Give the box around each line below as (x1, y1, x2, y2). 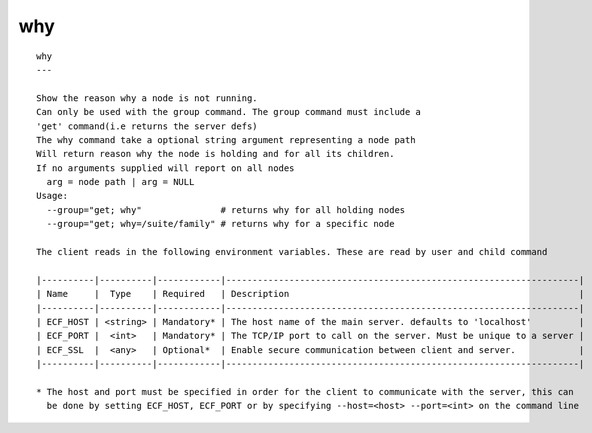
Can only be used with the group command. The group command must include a (36, 106, 422, 118)
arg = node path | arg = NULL (46, 176, 195, 188)
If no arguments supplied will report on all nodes (36, 162, 295, 174)
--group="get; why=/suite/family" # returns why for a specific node (46, 218, 395, 230)
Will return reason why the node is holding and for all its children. (36, 148, 395, 160)
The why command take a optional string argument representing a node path (36, 134, 416, 145)
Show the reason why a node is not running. (36, 92, 259, 104)
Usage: (36, 190, 69, 202)
